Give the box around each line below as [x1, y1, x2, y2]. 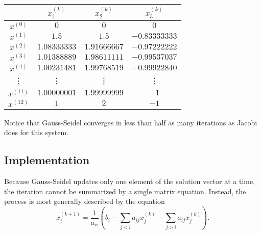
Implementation [4, 152, 90, 168]
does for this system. [4, 127, 68, 138]
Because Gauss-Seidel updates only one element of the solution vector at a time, [4, 176, 255, 187]
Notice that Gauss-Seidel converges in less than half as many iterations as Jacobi [4, 117, 257, 127]
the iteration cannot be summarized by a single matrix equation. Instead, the [4, 186, 246, 196]
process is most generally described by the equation [4, 196, 165, 206]
